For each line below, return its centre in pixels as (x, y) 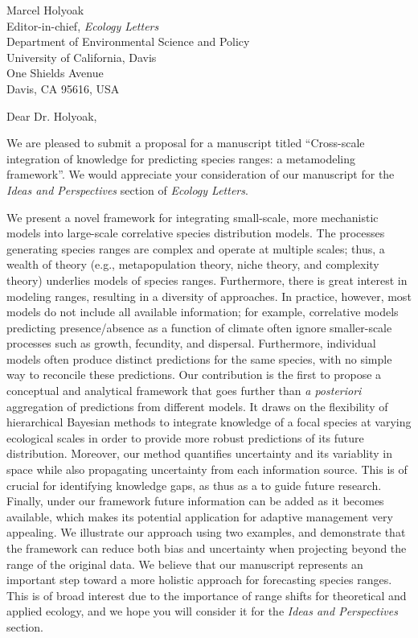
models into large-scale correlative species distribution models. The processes (196, 233)
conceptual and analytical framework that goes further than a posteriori (184, 391)
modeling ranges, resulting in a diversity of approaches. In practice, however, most (209, 296)
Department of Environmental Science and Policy (128, 41)
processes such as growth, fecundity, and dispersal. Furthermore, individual (191, 343)
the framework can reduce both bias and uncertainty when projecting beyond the (207, 548)
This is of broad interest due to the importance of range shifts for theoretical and (207, 595)
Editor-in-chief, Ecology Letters (83, 25)
